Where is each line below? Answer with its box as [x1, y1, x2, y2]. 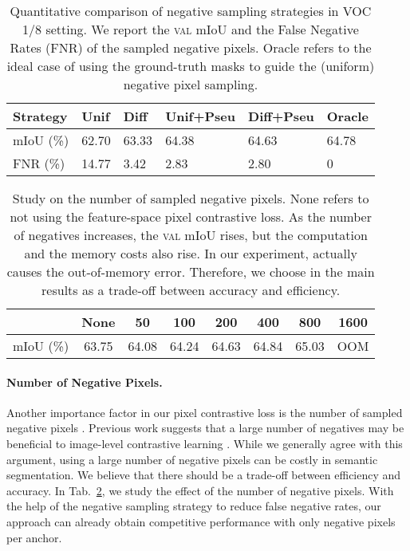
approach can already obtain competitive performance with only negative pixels [6, 513, 396, 529]
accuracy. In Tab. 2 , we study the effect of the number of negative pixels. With [6, 482, 394, 498]
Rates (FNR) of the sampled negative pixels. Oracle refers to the [10, 38, 372, 57]
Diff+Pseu [248, 107, 314, 125]
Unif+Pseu [165, 107, 236, 125]
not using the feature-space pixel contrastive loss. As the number [10, 207, 372, 226]
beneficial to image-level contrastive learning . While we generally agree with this [6, 435, 403, 451]
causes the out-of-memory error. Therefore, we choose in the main [6, 262, 375, 281]
